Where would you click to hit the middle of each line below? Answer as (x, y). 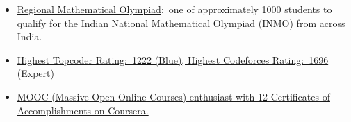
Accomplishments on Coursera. (83, 110)
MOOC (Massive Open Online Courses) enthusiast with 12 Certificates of (173, 96)
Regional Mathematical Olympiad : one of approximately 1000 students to (174, 9)
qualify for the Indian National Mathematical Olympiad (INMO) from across (181, 23)
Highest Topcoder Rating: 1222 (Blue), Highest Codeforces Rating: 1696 (173, 59)
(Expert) (35, 73)
